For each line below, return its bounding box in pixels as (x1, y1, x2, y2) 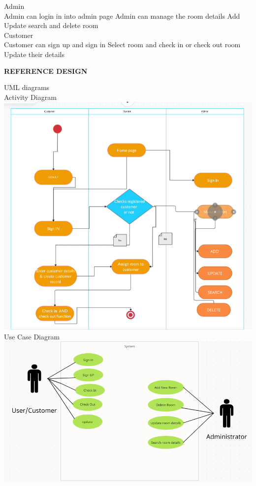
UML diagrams (4, 82, 50, 92)
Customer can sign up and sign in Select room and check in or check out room (4, 39, 241, 50)
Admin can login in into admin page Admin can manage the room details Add (4, 10, 240, 21)
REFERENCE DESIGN (4, 65, 88, 76)
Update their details (4, 49, 65, 59)
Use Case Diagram (4, 331, 60, 341)
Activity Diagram (4, 91, 57, 102)
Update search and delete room (4, 20, 98, 30)
